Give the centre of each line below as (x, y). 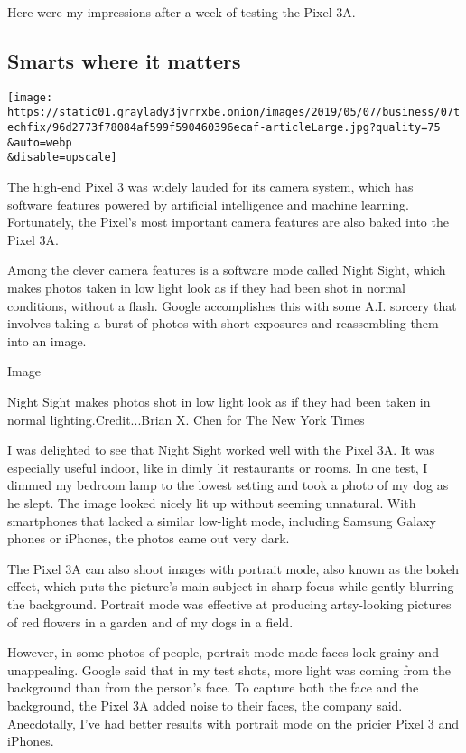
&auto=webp (40, 142)
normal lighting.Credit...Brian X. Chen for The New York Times (186, 419)
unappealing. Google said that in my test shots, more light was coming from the (229, 669)
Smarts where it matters (124, 60)
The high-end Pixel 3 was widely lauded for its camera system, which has (210, 187)
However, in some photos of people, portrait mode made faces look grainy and (223, 652)
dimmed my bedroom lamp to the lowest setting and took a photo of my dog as (228, 485)
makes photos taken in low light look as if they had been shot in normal (206, 288)
